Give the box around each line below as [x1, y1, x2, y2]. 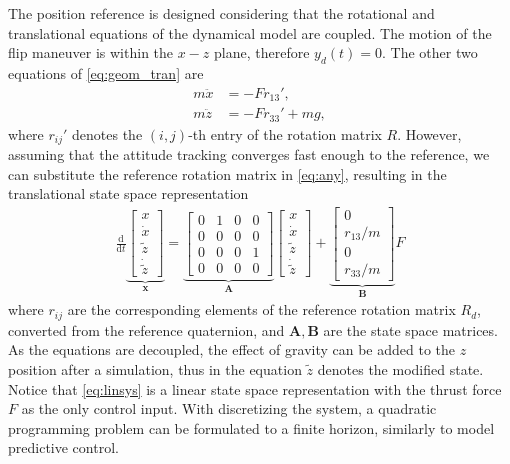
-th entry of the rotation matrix [188, 123, 382, 144]
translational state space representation [8, 183, 249, 204]
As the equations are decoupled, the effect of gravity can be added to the [8, 339, 456, 360]
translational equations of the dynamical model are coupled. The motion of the [8, 22, 492, 43]
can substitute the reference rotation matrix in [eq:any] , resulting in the [8, 163, 447, 184]
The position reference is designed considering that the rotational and [8, 3, 435, 23]
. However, [397, 123, 462, 144]
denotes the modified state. [317, 359, 484, 380]
